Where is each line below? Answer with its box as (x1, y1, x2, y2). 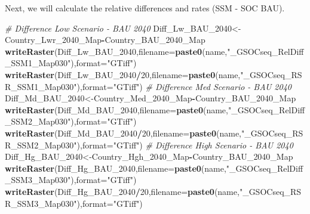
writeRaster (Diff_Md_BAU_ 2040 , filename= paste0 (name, (5, 103, 228, 116)
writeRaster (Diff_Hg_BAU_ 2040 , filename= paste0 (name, (5, 162, 226, 174)
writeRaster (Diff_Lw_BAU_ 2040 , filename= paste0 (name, (5, 45, 228, 57)
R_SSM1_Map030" (5, 80, 77, 92)
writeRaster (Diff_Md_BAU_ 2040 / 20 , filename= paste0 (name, (5, 126, 242, 139)
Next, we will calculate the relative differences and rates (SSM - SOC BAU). (5, 2, 285, 14)
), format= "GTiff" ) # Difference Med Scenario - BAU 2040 (76, 80, 291, 92)
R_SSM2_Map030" (5, 138, 77, 151)
